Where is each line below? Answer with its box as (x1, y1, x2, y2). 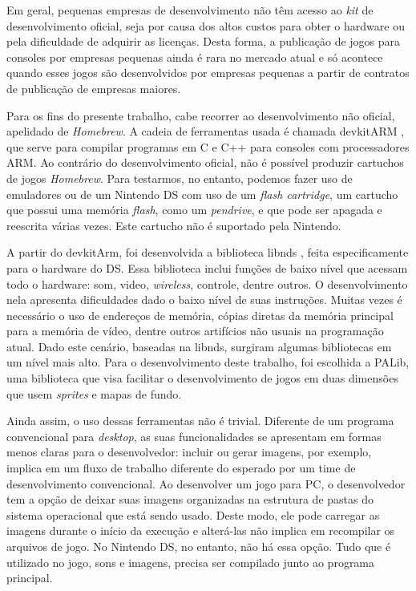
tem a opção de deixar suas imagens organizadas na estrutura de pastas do (6, 491, 374, 508)
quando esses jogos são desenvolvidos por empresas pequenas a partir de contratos (6, 64, 410, 81)
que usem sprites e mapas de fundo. (6, 385, 182, 402)
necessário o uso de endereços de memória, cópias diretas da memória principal (6, 306, 394, 323)
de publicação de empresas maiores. (6, 79, 181, 96)
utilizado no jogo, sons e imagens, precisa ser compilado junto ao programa (6, 553, 375, 570)
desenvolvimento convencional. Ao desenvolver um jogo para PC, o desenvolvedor (6, 475, 406, 492)
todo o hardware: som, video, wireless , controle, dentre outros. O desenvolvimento (6, 275, 408, 292)
